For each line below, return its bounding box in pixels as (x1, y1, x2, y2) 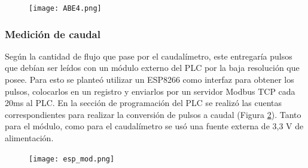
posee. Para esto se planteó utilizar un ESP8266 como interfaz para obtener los (5, 73, 294, 86)
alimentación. (5, 132, 54, 144)
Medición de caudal (5, 26, 100, 41)
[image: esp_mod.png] (29, 154, 115, 163)
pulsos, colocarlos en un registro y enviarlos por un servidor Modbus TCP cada (5, 85, 295, 97)
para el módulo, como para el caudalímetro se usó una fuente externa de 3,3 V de (5, 120, 304, 132)
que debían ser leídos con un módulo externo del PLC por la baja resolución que (5, 61, 300, 74)
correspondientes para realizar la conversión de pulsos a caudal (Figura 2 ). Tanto (5, 108, 301, 120)
